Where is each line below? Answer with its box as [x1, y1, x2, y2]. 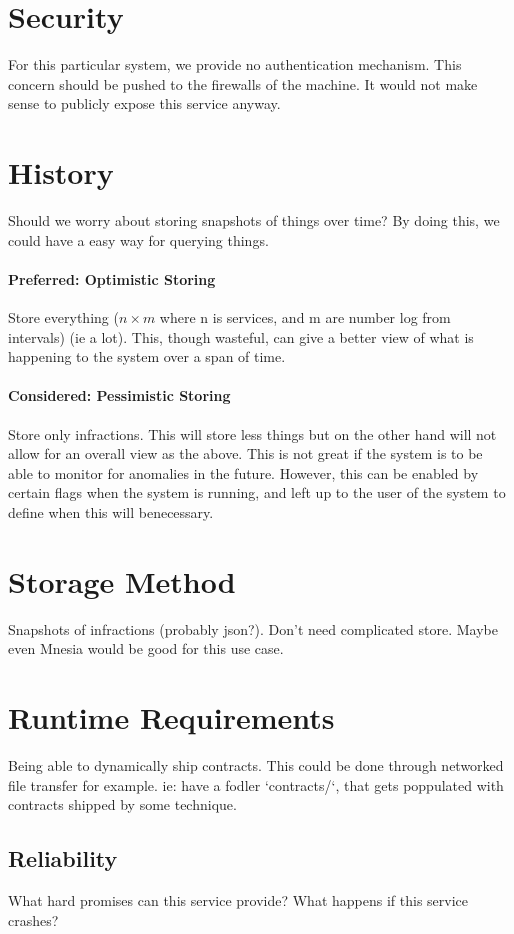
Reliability [8, 843, 118, 874]
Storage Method [8, 560, 236, 601]
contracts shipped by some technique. [8, 794, 237, 815]
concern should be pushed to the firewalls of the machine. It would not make [8, 73, 478, 94]
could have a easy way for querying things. [8, 229, 269, 250]
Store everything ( [8, 307, 119, 328]
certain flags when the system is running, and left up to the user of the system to [8, 482, 506, 503]
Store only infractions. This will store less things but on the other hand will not [8, 423, 497, 444]
